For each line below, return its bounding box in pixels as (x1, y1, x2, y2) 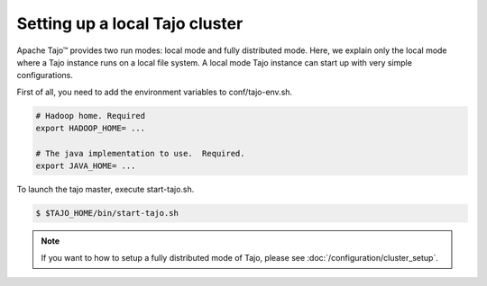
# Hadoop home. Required (35, 111, 146, 121)
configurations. (16, 70, 74, 81)
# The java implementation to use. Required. (35, 148, 245, 158)
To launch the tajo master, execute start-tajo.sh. (16, 184, 195, 195)
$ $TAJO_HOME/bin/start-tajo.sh (35, 208, 179, 219)
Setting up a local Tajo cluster (16, 13, 243, 33)
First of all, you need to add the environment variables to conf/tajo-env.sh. (16, 86, 293, 97)
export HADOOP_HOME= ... (35, 123, 146, 134)
